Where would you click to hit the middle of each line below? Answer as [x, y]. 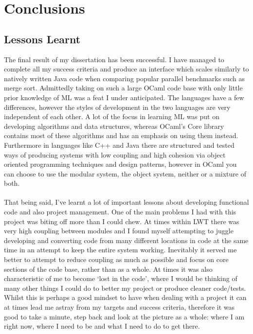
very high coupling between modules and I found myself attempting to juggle [119, 231]
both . [12, 183]
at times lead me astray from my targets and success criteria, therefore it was [119, 307]
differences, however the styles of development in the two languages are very [117, 107]
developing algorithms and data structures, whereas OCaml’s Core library [114, 126]
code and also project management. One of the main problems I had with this [120, 212]
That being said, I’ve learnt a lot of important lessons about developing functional [126, 202]
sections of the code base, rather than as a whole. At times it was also [108, 269]
